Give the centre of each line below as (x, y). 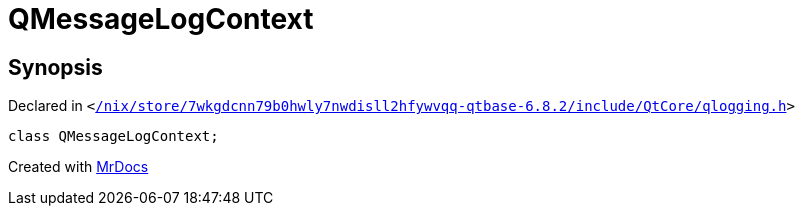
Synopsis (55, 67)
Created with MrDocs (78, 167)
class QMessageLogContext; (113, 136)
